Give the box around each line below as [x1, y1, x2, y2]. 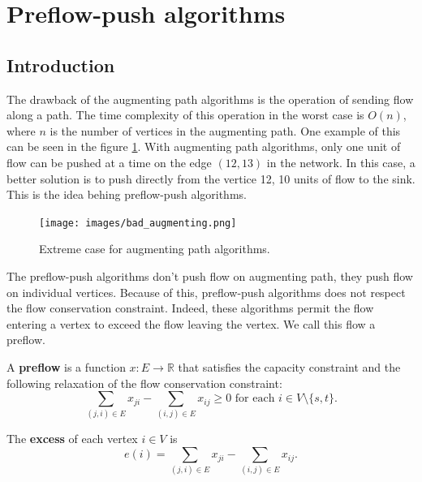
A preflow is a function [6, 358, 126, 375]
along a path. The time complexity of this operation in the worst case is [6, 106, 364, 123]
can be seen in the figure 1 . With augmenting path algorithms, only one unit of [6, 138, 401, 155]
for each [235, 393, 275, 405]
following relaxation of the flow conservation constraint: [6, 374, 282, 391]
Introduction [6, 52, 115, 77]
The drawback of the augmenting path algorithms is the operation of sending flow [6, 90, 414, 107]
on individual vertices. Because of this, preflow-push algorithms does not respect [6, 283, 406, 300]
